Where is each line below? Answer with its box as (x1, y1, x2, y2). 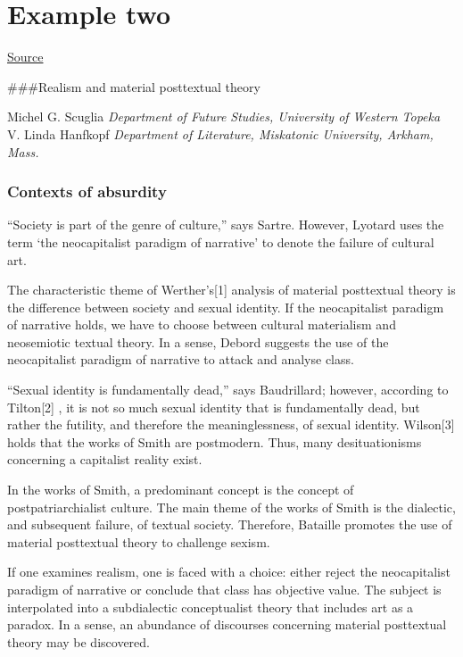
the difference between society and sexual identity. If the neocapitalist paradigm (7, 297, 444, 316)
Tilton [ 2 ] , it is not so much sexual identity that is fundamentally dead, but (7, 397, 420, 416)
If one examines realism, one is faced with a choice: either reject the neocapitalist (7, 562, 451, 581)
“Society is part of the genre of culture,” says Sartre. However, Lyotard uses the (7, 215, 444, 234)
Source (7, 47, 44, 66)
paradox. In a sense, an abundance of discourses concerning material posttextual (7, 615, 447, 634)
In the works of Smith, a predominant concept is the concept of (7, 480, 354, 499)
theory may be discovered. (7, 632, 150, 651)
